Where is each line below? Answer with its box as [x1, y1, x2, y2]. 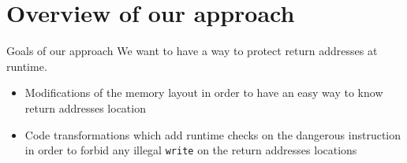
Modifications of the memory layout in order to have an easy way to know [24, 84, 383, 101]
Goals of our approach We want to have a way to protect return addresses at [6, 43, 378, 59]
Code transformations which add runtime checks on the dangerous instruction [24, 126, 401, 143]
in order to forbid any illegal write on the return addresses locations [24, 142, 357, 158]
